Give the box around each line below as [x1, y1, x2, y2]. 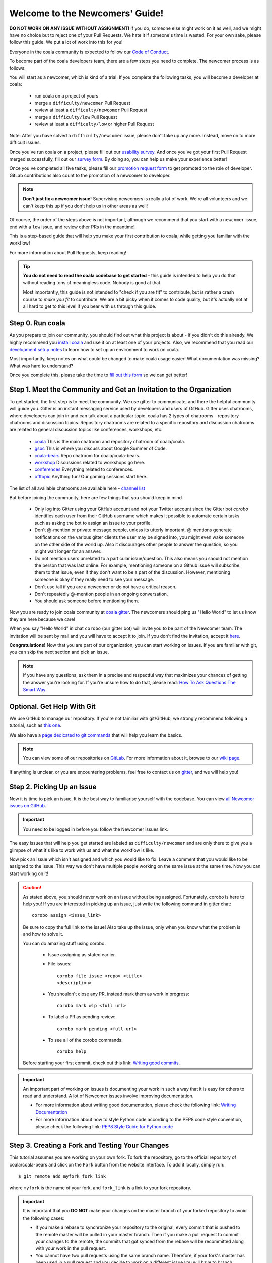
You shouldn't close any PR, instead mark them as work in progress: [48, 991, 189, 997]
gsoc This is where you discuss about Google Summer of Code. [34, 445, 167, 452]
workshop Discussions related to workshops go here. [34, 459, 146, 465]
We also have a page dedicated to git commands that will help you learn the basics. [9, 732, 183, 738]
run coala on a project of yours [34, 92, 99, 99]
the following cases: [23, 1215, 65, 1221]
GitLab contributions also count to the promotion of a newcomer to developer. [9, 172, 171, 178]
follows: [9, 65, 26, 71]
